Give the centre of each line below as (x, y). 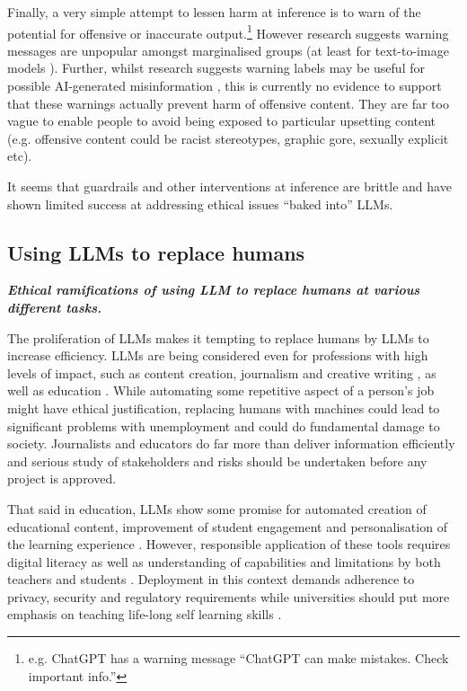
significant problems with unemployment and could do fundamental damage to (224, 425)
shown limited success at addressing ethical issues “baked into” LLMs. (200, 204)
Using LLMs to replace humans (156, 252)
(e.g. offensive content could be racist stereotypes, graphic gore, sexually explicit (228, 138)
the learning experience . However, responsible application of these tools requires (229, 544)
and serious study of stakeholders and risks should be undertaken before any (217, 461)
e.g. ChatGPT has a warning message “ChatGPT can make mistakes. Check (238, 658)
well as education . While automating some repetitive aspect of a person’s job (221, 390)
